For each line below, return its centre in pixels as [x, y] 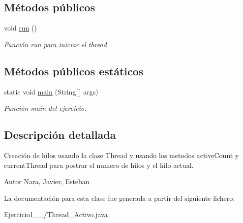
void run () [20, 28]
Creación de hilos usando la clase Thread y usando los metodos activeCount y [121, 155]
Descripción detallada [60, 135]
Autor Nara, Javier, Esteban [47, 181]
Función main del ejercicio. [45, 108]
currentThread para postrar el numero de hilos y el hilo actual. [99, 165]
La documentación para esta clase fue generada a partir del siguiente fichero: [120, 198]
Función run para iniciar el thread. [57, 44]
